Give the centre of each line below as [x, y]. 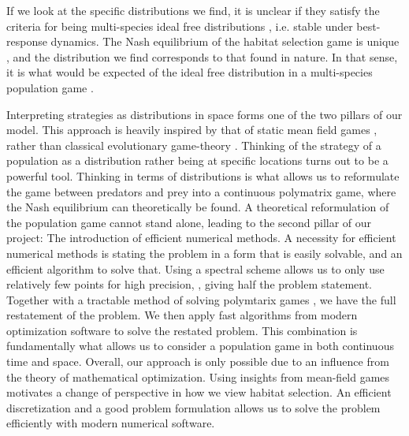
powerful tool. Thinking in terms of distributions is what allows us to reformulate [203, 175]
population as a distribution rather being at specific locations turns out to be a [197, 160]
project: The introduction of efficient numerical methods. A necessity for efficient [201, 238]
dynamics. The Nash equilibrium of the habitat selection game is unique [225, 41]
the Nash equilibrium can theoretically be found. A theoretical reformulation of [198, 207]
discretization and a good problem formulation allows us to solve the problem [193, 407]
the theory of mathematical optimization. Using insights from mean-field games [198, 376]
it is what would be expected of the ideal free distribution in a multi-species [190, 72]
